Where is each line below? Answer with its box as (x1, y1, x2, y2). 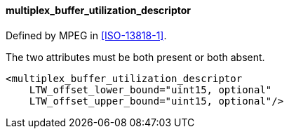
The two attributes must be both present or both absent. (6, 51, 265, 63)
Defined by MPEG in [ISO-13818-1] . (6, 29, 167, 41)
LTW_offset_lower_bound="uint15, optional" (29, 83, 272, 95)
